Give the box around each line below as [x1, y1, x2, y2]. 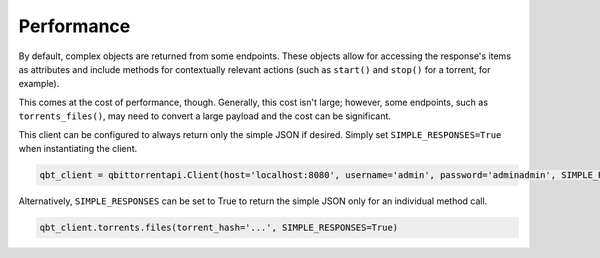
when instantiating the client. [18, 142, 138, 154]
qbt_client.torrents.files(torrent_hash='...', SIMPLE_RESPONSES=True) [39, 221, 399, 233]
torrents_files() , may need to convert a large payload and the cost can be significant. [18, 110, 392, 122]
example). [18, 78, 60, 90]
